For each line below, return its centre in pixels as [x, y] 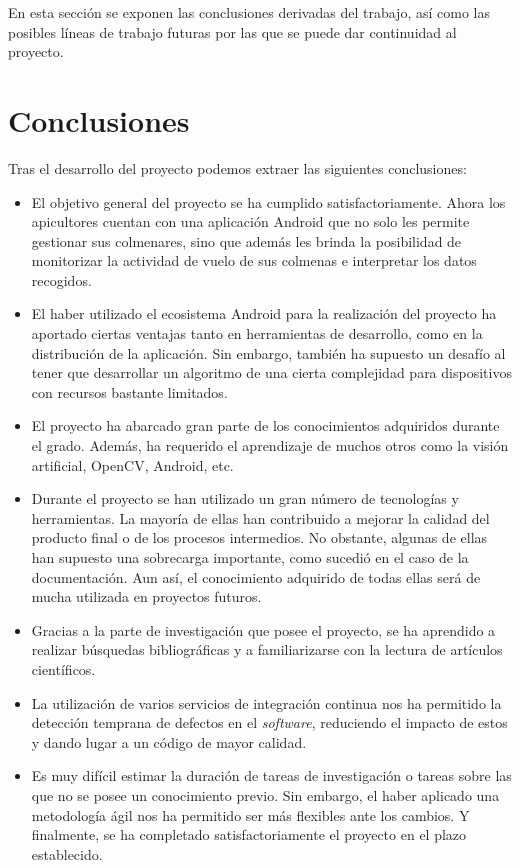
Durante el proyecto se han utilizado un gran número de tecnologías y [245, 498]
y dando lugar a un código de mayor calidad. [169, 741]
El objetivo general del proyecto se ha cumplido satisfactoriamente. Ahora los [268, 201]
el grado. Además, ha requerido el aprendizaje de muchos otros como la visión [270, 445]
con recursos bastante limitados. [129, 391]
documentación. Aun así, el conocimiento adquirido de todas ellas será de [256, 576]
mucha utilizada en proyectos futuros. [146, 596]
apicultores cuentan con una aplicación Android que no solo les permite [250, 221]
